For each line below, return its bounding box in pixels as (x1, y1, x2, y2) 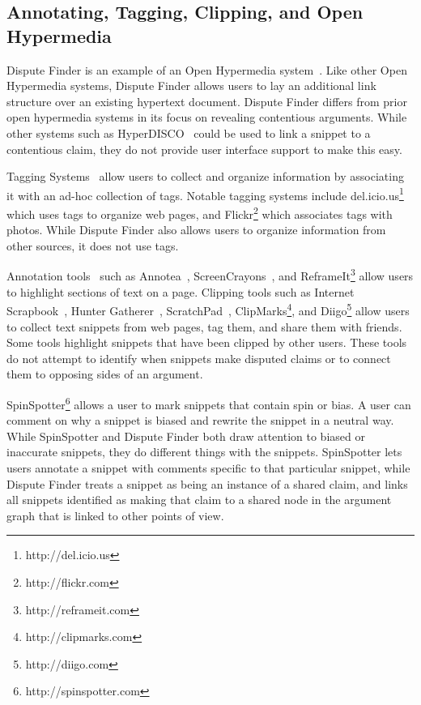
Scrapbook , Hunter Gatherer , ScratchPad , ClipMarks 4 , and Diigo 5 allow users (6, 300, 410, 318)
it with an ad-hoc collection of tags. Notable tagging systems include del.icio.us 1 (6, 184, 404, 203)
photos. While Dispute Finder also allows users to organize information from (6, 221, 386, 238)
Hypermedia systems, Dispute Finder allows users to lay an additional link (6, 77, 376, 94)
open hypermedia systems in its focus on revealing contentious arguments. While (6, 109, 407, 126)
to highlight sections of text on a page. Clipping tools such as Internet (6, 283, 355, 300)
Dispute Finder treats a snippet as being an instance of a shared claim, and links (6, 475, 408, 492)
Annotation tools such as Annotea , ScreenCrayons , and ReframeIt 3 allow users (6, 265, 414, 284)
